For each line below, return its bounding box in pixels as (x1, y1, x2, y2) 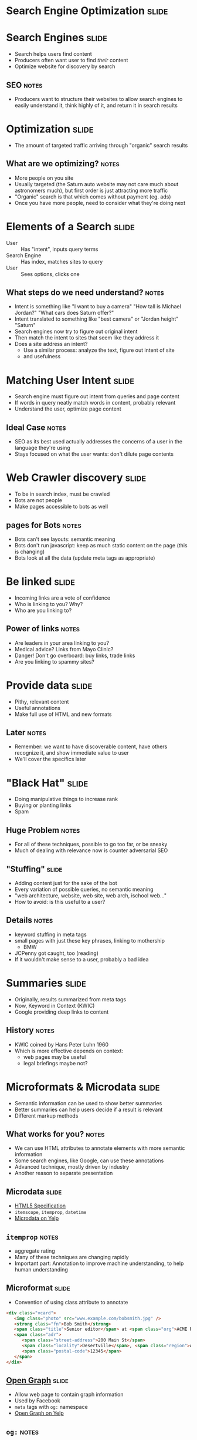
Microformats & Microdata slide (6, 1080, 160, 1094)
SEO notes (6, 80, 43, 90)
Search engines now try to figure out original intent (14, 328, 138, 335)
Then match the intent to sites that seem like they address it (14, 334, 159, 341)
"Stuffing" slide (6, 864, 63, 874)
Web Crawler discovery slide (6, 471, 147, 485)
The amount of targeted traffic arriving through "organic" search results (14, 142, 188, 149)
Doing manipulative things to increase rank (14, 796, 118, 803)
